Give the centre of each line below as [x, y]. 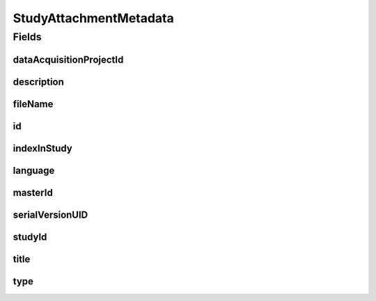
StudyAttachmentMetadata [93, 18]
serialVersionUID [50, 214]
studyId [30, 237]
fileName [33, 104]
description [38, 82]
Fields [27, 37]
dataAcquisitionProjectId [68, 59]
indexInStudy [42, 148]
